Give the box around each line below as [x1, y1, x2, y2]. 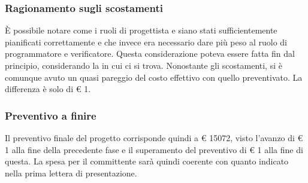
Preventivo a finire [5, 108, 96, 123]
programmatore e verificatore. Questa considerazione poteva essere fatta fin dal [5, 47, 295, 60]
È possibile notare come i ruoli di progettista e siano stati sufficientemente [5, 24, 277, 36]
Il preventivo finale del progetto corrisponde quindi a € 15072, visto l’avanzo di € [5, 132, 303, 144]
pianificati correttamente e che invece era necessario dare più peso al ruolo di [5, 35, 287, 48]
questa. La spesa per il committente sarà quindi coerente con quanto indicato [5, 155, 289, 167]
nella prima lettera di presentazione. [5, 166, 137, 179]
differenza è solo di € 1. [5, 83, 91, 95]
